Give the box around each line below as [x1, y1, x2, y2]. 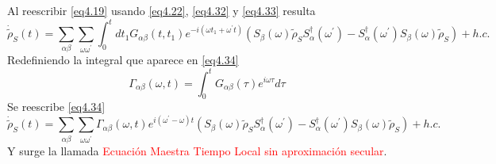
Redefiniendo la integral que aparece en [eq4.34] [7, 51, 239, 68]
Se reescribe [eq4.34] [7, 98, 106, 115]
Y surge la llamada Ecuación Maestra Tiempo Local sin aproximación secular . [7, 142, 387, 158]
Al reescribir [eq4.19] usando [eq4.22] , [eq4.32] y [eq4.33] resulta [7, 2, 316, 18]
